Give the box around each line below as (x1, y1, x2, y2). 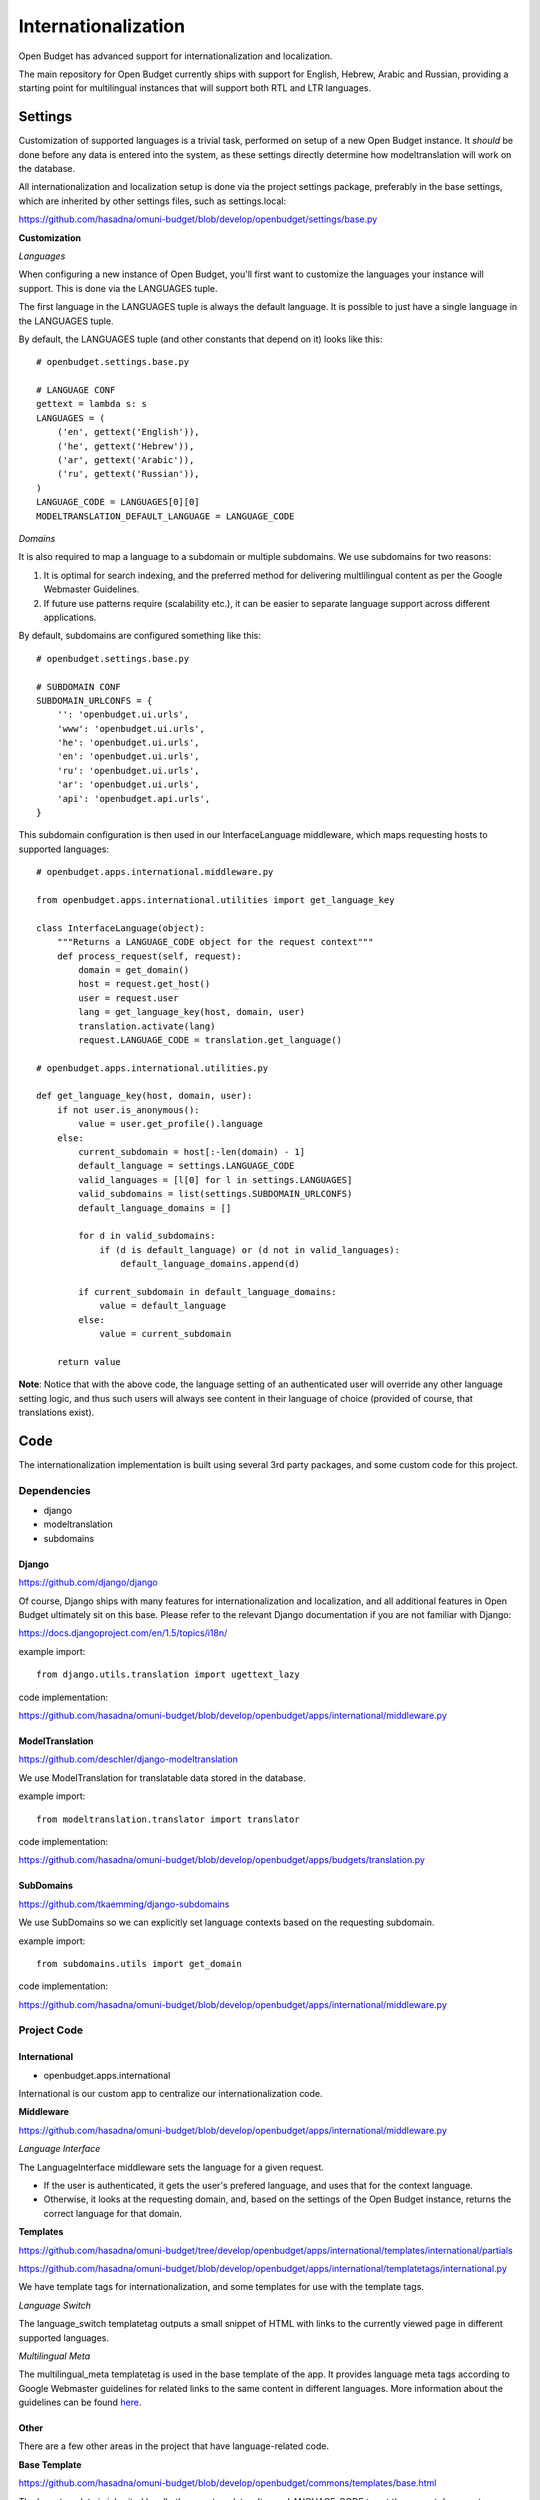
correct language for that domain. (43, 2207, 182, 2219)
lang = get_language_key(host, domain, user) (78, 1006, 305, 1018)
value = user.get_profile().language (78, 1118, 264, 1130)
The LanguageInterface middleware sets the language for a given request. (18, 2161, 325, 2173)
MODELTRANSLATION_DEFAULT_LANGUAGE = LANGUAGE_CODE (36, 510, 295, 522)
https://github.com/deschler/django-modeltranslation (18, 1753, 239, 1765)
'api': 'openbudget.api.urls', (56, 793, 211, 804)
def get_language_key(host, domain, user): (36, 1090, 253, 1102)
